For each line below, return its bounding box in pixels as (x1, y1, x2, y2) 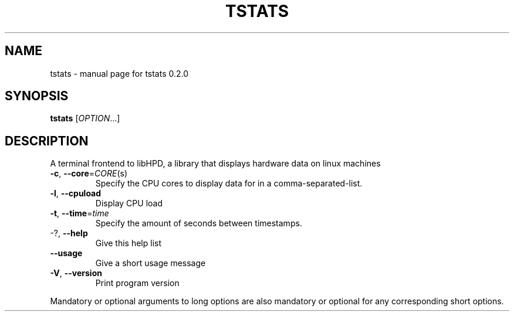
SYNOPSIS (5, 89, 69, 104)
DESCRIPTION (5, 133, 89, 148)
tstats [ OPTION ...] (50, 113, 120, 124)
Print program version (95, 278, 180, 288)
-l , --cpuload (50, 188, 102, 199)
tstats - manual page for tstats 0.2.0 (50, 68, 189, 79)
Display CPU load (95, 198, 163, 209)
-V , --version (50, 268, 102, 278)
